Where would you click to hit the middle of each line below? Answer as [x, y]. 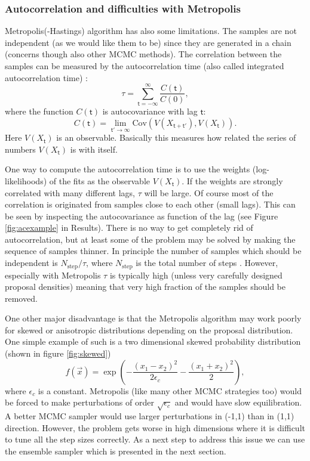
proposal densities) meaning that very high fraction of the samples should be [145, 287]
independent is [31, 263]
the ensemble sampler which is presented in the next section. [116, 451]
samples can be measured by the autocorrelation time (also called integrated [145, 66]
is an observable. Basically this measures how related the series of [176, 137]
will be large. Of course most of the [209, 192]
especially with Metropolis [53, 275]
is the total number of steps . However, [207, 263]
